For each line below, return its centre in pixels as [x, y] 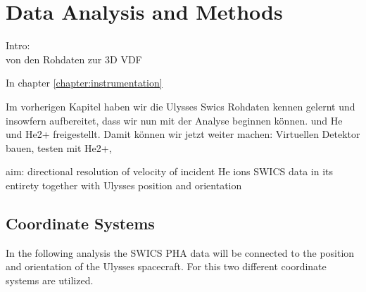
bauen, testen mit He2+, [59, 147]
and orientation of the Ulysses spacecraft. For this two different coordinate [166, 266]
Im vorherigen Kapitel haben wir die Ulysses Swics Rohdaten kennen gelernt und [181, 106]
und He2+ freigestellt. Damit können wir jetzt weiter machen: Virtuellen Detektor [183, 134]
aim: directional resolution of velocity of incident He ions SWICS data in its [170, 171]
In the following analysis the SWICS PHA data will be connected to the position [180, 252]
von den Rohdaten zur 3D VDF [74, 59]
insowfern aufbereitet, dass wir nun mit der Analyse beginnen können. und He [174, 120]
